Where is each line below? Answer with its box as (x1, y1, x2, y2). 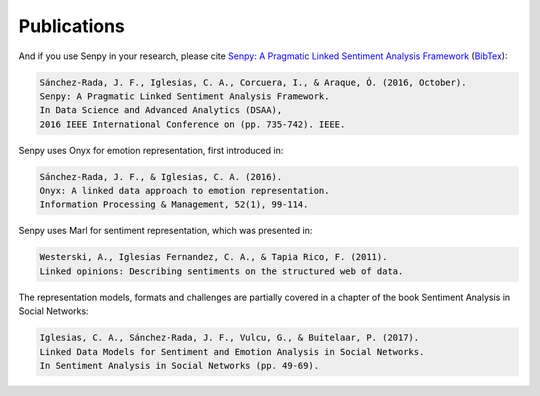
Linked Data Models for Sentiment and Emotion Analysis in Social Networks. (39, 346, 425, 357)
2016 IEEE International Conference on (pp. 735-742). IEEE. (39, 118, 346, 130)
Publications (18, 15, 125, 37)
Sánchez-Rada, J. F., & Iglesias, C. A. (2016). (39, 171, 283, 182)
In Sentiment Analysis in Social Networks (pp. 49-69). (39, 360, 320, 371)
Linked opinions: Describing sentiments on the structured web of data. (39, 265, 404, 277)
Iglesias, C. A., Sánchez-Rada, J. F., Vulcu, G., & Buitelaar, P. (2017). (39, 332, 420, 344)
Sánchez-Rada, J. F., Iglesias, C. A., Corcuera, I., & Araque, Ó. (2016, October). (39, 76, 467, 88)
